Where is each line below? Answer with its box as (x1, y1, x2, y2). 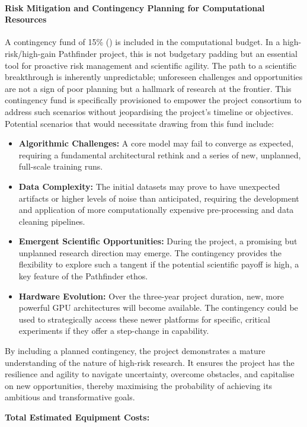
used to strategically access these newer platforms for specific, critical (18, 313, 270, 325)
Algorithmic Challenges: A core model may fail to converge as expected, (18, 137, 294, 149)
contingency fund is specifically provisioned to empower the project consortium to (5, 94, 302, 106)
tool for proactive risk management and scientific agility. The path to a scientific (5, 59, 297, 71)
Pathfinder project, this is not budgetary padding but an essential (58, 47, 298, 59)
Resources (5, 13, 47, 26)
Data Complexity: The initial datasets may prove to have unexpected (18, 180, 280, 192)
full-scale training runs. (18, 160, 103, 173)
